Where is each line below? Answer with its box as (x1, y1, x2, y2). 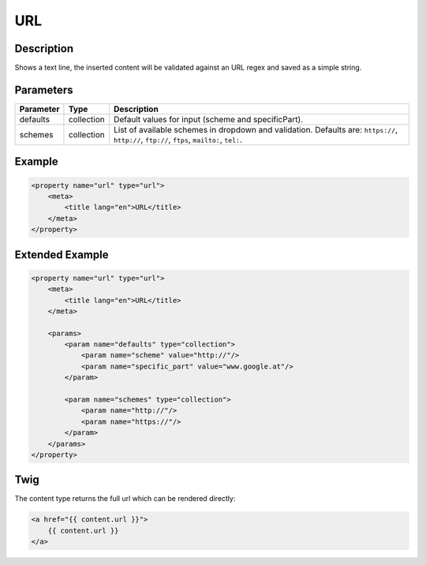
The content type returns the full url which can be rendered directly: (14, 494, 236, 503)
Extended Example (14, 248, 109, 261)
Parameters (14, 83, 73, 96)
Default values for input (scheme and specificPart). (113, 114, 304, 125)
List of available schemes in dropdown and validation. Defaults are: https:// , (113, 124, 398, 135)
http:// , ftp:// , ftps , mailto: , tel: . (113, 134, 242, 145)
